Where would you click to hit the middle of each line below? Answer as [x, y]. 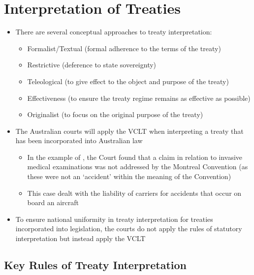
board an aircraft [53, 202]
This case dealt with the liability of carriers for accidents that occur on [134, 193]
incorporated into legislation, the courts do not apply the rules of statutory [129, 229]
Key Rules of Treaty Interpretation [95, 265]
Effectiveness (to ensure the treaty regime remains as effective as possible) [139, 98]
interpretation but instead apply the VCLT [80, 238]
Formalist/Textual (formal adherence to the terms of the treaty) [124, 48]
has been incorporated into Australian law [79, 140]
